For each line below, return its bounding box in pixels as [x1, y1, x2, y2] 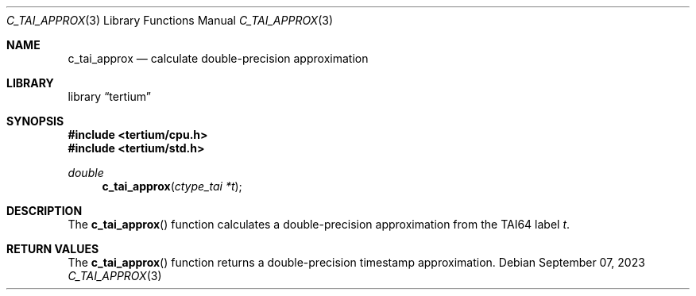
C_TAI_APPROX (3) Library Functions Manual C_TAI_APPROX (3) [6, 13, 334, 27]
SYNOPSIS [6, 114, 64, 128]
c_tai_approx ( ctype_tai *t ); [102, 179, 242, 193]
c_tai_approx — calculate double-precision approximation [68, 52, 369, 65]
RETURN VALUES [6, 242, 99, 256]
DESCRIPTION [6, 204, 83, 217]
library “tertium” [68, 90, 151, 103]
